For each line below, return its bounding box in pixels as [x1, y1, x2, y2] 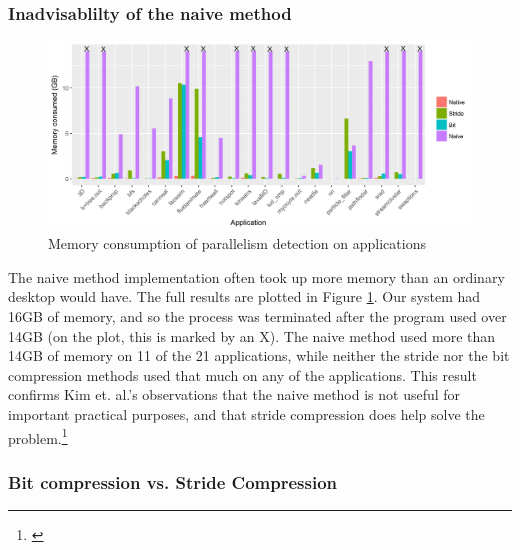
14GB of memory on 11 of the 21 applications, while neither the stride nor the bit [8, 345, 510, 366]
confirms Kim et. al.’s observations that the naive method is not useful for [8, 384, 461, 405]
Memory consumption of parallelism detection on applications [48, 233, 426, 254]
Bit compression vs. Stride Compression [8, 469, 338, 494]
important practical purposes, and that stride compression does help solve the [8, 403, 485, 424]
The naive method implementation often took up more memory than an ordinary [8, 266, 505, 287]
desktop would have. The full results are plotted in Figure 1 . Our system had [8, 286, 481, 307]
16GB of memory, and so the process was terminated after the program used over [8, 305, 507, 326]
